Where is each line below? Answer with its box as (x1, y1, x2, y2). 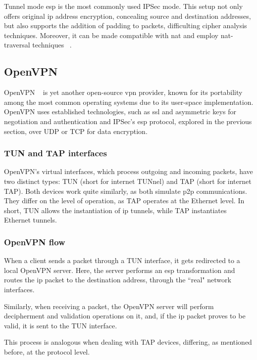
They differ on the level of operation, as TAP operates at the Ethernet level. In (4, 195, 245, 206)
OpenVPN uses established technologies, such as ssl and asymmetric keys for (4, 106, 236, 117)
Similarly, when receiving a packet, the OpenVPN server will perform (4, 301, 214, 311)
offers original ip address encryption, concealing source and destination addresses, (4, 10, 251, 21)
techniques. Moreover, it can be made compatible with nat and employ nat (4, 30, 231, 40)
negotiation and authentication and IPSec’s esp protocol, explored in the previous (4, 116, 252, 126)
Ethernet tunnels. (4, 215, 57, 225)
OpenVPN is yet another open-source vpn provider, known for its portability (4, 87, 243, 97)
